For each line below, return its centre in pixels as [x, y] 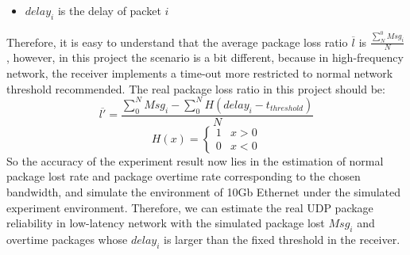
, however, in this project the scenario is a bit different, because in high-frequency [205, 57]
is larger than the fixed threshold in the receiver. [282, 239]
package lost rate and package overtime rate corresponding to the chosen [184, 176]
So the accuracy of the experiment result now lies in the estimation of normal [195, 160]
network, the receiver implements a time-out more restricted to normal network [200, 73]
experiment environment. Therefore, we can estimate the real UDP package [190, 207]
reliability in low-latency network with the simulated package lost [166, 223]
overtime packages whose [67, 239]
